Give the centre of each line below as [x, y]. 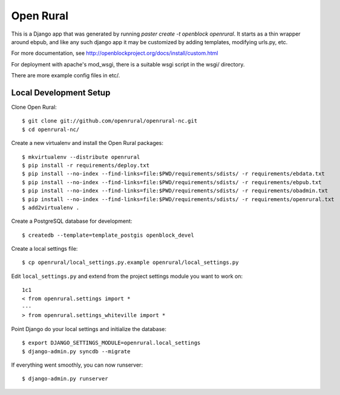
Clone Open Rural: [34, 107]
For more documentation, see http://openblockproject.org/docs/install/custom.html [115, 53]
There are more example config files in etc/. [66, 75]
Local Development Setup [61, 93]
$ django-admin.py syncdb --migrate [76, 351]
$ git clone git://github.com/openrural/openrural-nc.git [110, 121]
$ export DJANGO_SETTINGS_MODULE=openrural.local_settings [111, 343]
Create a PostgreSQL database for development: [72, 221]
